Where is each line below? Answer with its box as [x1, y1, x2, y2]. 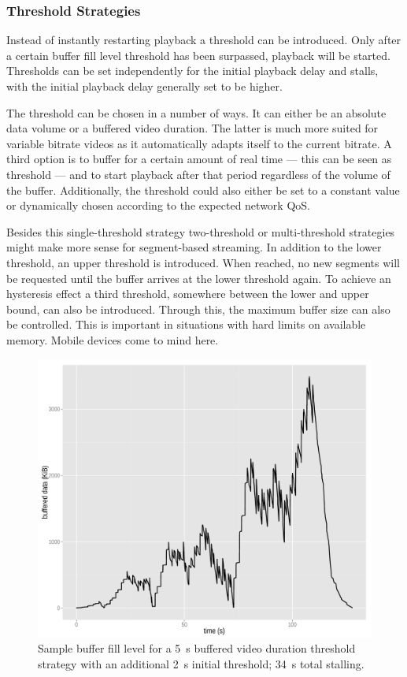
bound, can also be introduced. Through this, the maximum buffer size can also [6, 300, 390, 317]
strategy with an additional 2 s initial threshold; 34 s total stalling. [38, 655, 364, 671]
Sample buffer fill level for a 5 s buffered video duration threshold [38, 640, 356, 657]
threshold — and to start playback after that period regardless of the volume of [6, 166, 390, 182]
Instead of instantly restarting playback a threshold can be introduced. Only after [6, 32, 401, 48]
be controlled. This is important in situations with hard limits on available [6, 316, 366, 333]
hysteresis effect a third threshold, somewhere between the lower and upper [6, 285, 369, 302]
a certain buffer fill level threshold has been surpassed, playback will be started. [6, 46, 390, 63]
